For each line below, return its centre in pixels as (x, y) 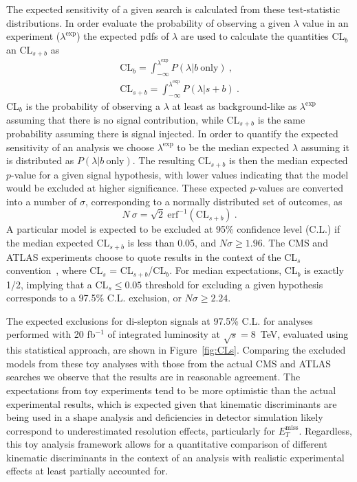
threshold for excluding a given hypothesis (234, 284)
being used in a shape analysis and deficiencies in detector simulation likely (165, 417)
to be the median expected (233, 147)
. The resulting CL (172, 160)
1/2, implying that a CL (57, 284)
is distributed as (40, 160)
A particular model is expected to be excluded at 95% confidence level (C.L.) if (173, 229)
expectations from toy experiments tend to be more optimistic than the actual (171, 390)
